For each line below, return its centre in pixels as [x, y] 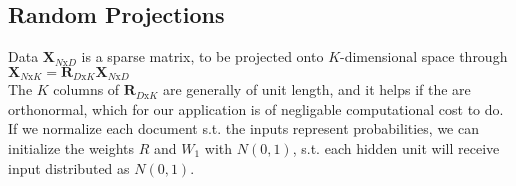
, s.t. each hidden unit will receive [396, 148]
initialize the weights [71, 148]
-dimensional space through [424, 56]
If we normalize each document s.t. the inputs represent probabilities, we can [243, 128]
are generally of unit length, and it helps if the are [316, 89]
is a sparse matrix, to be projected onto [202, 56]
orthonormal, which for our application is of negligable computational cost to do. [256, 108]
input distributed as [69, 167]
